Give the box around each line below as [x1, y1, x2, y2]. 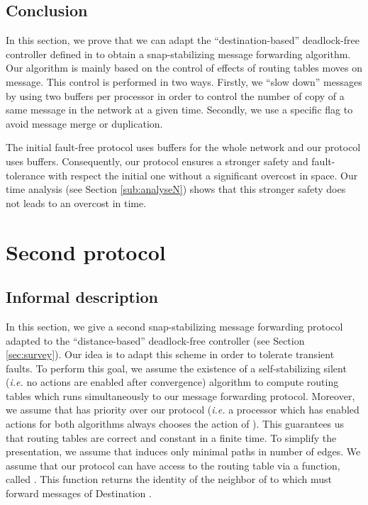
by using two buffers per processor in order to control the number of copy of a [6, 88, 345, 103]
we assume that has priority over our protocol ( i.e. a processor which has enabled [6, 402, 359, 417]
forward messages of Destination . [6, 486, 152, 501]
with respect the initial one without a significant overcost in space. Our [48, 167, 358, 182]
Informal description [6, 286, 158, 308]
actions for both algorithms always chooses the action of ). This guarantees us [6, 416, 345, 431]
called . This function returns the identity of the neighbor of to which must [6, 472, 333, 487]
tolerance [6, 167, 45, 182]
